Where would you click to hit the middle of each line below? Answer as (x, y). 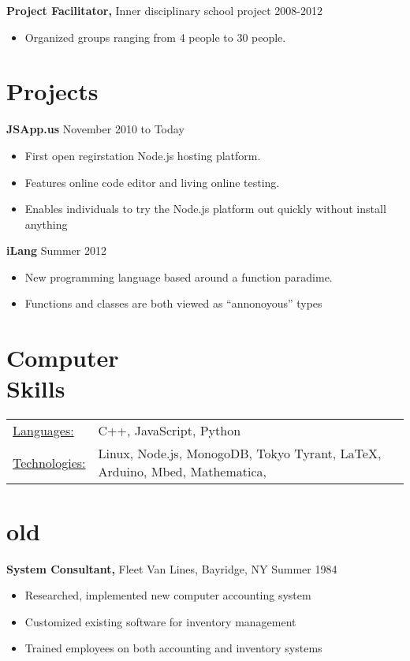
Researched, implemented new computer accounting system (168, 595)
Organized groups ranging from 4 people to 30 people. (155, 37)
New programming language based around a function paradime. (179, 276)
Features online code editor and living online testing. (152, 182)
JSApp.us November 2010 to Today (95, 129)
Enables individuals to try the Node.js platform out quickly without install (205, 209)
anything (46, 224)
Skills (36, 388)
